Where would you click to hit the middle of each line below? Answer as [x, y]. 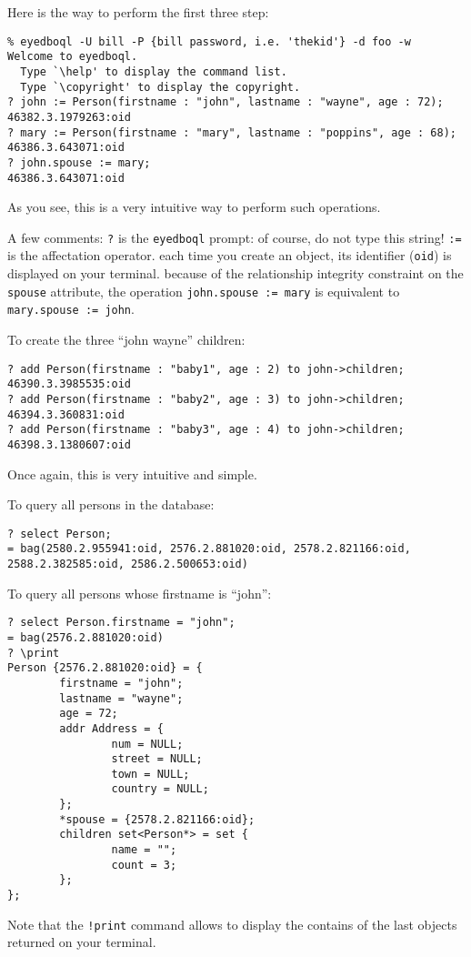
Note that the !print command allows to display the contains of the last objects [232, 924]
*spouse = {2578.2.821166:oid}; [157, 819]
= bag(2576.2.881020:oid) [85, 637]
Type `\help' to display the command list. [154, 71]
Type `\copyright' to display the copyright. [160, 87]
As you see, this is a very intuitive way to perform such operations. [194, 207]
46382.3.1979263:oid [70, 117]
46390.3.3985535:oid [70, 384]
